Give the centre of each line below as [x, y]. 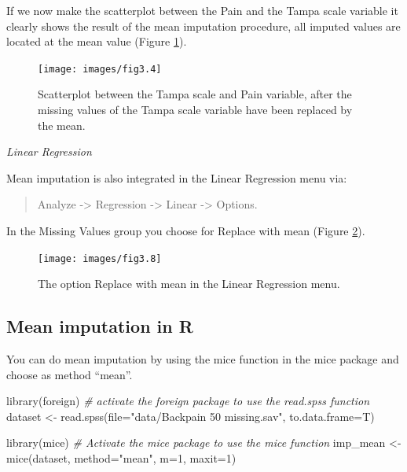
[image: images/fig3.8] [100, 258]
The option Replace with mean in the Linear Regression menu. [189, 284]
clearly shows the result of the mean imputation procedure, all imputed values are [203, 26]
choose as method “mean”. [70, 374]
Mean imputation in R [100, 326]
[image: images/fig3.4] [100, 69]
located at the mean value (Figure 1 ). [97, 41]
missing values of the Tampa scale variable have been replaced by [195, 110]
